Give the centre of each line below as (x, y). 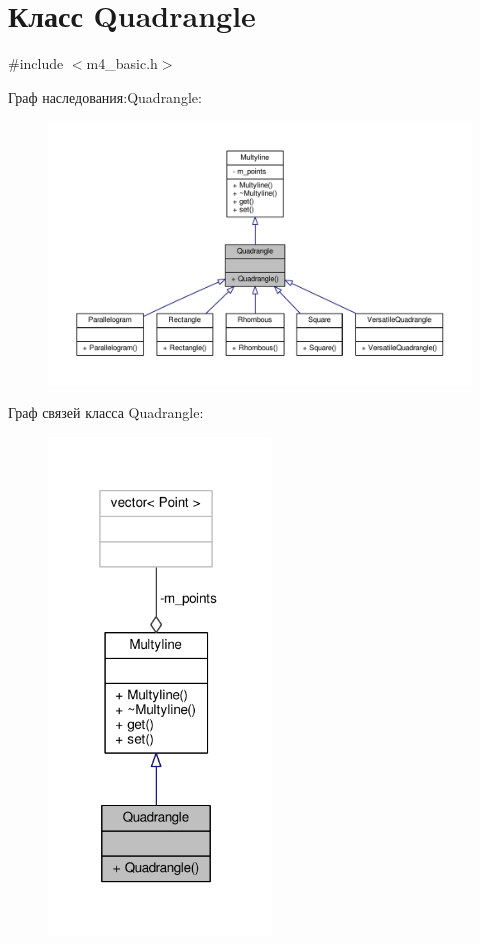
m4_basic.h (122, 63)
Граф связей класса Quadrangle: (106, 412)
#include (36, 63)
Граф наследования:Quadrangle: (105, 96)
